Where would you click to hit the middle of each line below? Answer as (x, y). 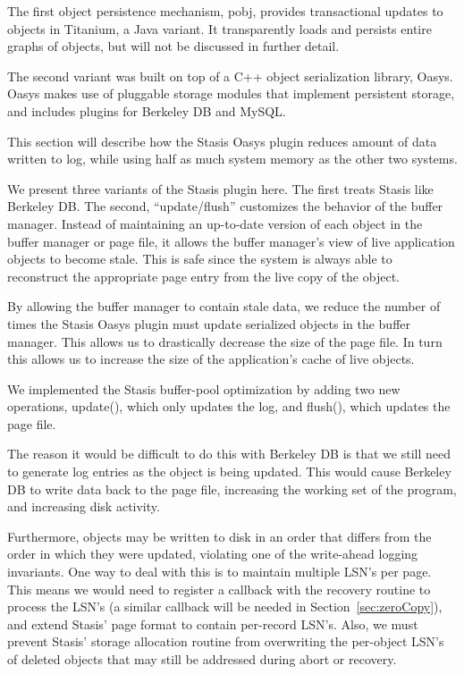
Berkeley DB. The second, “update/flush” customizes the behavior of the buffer (225, 206)
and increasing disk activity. (84, 506)
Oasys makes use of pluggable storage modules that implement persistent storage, (231, 93)
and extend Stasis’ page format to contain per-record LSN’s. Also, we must (213, 623)
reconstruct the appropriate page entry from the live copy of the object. (203, 276)
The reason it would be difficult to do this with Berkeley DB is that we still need (229, 454)
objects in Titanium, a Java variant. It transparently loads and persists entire (219, 28)
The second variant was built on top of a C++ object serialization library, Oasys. (230, 76)
